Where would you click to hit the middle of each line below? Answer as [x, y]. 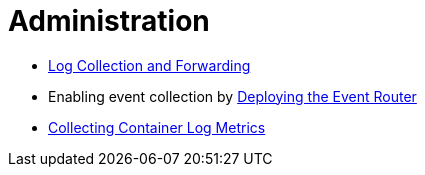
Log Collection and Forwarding [149, 65]
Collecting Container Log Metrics [157, 127]
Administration [109, 21]
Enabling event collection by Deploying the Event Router [232, 96]
